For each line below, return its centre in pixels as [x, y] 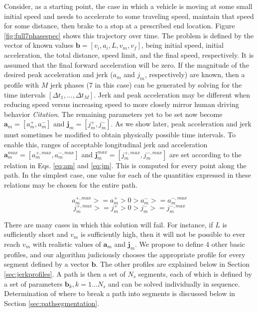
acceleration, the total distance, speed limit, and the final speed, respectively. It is [129, 54]
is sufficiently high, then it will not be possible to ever [163, 234]
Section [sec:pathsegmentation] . [52, 303]
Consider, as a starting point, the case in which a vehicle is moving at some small [128, 6]
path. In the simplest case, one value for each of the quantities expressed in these [128, 175]
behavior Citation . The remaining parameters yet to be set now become [113, 114]
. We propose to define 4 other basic [190, 244]
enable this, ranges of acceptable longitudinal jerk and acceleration [106, 144]
